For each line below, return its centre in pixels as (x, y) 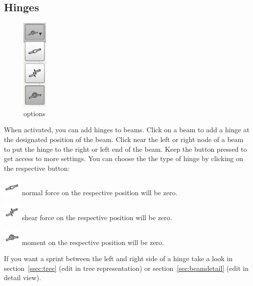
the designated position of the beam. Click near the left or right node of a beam (124, 139)
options (34, 113)
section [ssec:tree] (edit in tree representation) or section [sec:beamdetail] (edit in (126, 268)
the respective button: (37, 168)
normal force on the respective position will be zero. (100, 193)
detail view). (23, 277)
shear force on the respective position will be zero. (97, 217)
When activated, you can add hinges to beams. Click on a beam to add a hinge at (127, 130)
